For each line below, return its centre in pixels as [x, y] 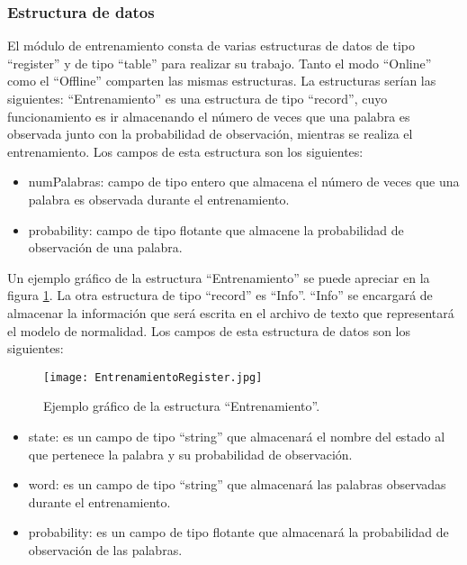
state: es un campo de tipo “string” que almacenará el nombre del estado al [237, 436]
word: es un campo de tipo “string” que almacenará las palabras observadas [237, 484]
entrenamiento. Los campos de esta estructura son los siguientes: [185, 151]
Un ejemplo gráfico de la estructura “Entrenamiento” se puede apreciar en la [219, 277]
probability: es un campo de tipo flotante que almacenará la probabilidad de [238, 532]
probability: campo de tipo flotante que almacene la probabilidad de [216, 229]
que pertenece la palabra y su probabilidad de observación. [190, 454]
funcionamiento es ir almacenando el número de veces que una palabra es [209, 116]
